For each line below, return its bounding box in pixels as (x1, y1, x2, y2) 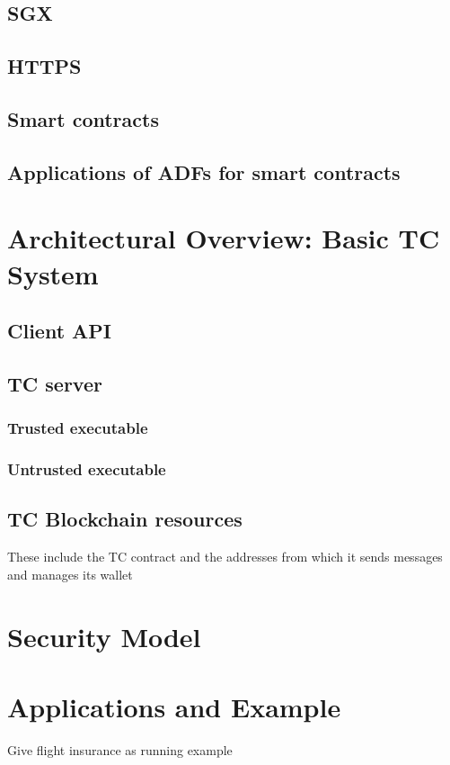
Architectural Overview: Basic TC (7, 220, 440, 256)
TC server (7, 369, 102, 397)
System (7, 255, 99, 292)
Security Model (7, 617, 201, 654)
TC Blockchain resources (7, 505, 243, 533)
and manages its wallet (7, 564, 133, 583)
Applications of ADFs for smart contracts (7, 157, 401, 185)
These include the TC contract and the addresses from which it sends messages (7, 547, 443, 566)
